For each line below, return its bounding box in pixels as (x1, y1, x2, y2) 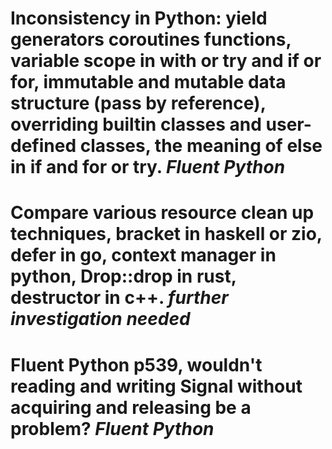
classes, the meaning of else (79, 135, 323, 157)
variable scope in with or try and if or (10, 50, 322, 72)
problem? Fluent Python (10, 417, 215, 440)
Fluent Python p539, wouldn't (10, 353, 263, 376)
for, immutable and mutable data (10, 71, 287, 94)
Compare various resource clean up (10, 202, 315, 224)
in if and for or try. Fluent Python (10, 156, 286, 179)
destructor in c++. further (10, 287, 229, 309)
